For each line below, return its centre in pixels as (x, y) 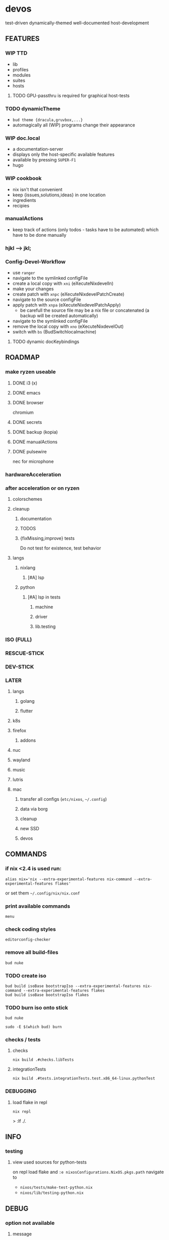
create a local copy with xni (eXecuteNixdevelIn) (63, 283)
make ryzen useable (31, 372)
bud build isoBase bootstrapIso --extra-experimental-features (73, 986)
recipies (21, 205)
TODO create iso (26, 975)
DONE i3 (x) (25, 383)
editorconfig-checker (28, 940)
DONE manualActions (35, 442)
